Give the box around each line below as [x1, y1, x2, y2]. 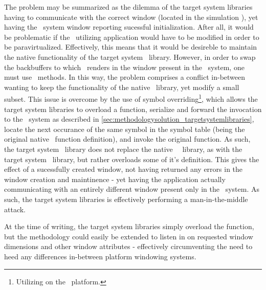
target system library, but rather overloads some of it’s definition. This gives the [4, 153, 259, 164]
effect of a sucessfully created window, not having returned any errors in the [4, 164, 243, 174]
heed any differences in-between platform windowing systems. [4, 251, 196, 261]
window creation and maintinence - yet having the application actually [4, 173, 226, 184]
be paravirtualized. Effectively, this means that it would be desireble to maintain [4, 41, 257, 52]
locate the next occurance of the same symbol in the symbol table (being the [4, 123, 245, 134]
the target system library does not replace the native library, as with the [4, 143, 242, 154]
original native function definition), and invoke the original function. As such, [4, 133, 251, 144]
